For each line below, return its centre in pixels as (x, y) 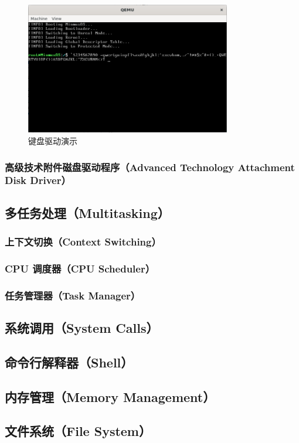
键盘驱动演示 (53, 141)
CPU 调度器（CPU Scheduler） (80, 268)
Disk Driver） (38, 180)
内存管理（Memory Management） (110, 396)
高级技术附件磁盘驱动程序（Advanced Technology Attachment (150, 167)
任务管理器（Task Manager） (73, 295)
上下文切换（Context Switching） (83, 242)
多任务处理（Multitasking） (87, 212)
